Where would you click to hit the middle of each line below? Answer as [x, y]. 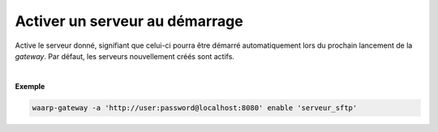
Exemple [30, 86]
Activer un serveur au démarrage [129, 21]
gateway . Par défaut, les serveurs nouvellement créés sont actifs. [125, 56]
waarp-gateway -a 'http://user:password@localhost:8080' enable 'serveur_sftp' [195, 108]
